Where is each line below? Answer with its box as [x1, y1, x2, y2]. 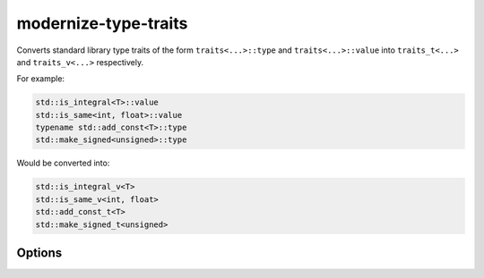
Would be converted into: [16, 157, 110, 169]
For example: [16, 73, 65, 84]
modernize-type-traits [16, 13, 188, 33]
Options [16, 246, 63, 261]
